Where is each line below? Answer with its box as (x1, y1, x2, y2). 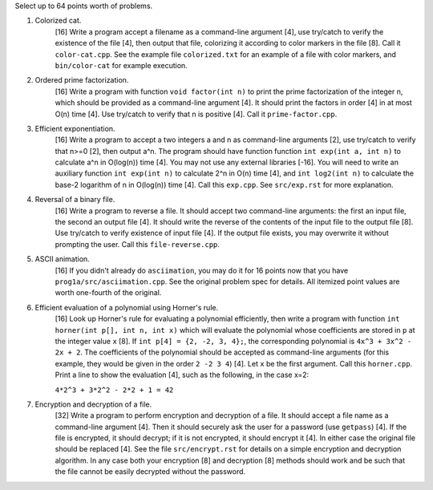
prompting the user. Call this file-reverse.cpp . (55, 239, 221, 249)
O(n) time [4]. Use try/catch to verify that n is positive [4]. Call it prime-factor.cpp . (55, 109, 338, 119)
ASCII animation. (34, 254, 90, 264)
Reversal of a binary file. (34, 195, 115, 205)
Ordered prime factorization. (34, 75, 129, 85)
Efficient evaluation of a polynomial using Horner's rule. (34, 302, 219, 312)
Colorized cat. (34, 16, 82, 26)
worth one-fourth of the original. (55, 288, 162, 298)
